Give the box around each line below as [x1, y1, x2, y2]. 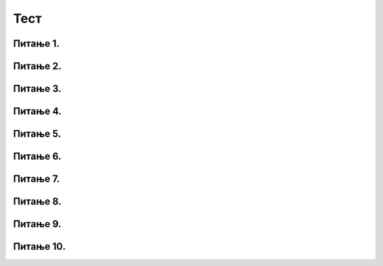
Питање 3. [13, 83, 62, 95]
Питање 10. [13, 241, 66, 253]
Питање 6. [13, 151, 62, 163]
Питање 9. [13, 218, 62, 230]
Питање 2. [13, 60, 62, 72]
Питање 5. [13, 128, 62, 140]
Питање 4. [13, 105, 62, 117]
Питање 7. [13, 173, 60, 185]
